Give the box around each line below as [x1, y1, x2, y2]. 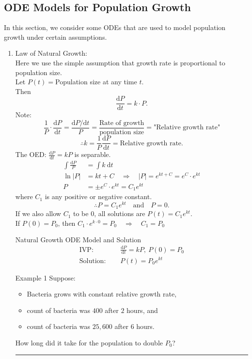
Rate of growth [99, 120, 144, 127]
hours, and [126, 305, 158, 315]
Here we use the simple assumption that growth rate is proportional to [15, 57, 225, 67]
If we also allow [15, 208, 61, 219]
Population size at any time [55, 77, 137, 87]
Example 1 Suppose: [15, 272, 76, 282]
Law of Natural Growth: [15, 48, 87, 58]
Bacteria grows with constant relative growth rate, [27, 289, 177, 299]
